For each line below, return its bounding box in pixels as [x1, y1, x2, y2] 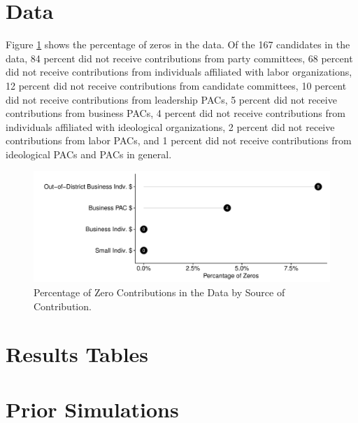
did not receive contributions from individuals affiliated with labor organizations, [6, 64, 352, 79]
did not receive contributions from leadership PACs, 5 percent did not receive [6, 92, 337, 106]
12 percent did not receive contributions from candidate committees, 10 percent [6, 78, 347, 92]
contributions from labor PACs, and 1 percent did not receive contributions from [6, 133, 352, 148]
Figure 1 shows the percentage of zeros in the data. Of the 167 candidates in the [6, 37, 350, 52]
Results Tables [6, 340, 149, 368]
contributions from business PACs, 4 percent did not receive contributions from [6, 106, 345, 120]
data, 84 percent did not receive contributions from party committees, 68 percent [6, 50, 353, 65]
